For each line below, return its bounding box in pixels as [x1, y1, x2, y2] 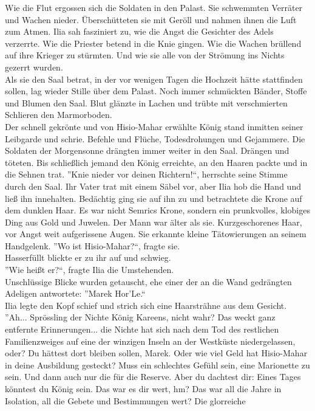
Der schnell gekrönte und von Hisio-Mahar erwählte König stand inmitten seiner [5, 120, 303, 133]
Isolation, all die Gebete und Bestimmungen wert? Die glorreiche [5, 394, 246, 407]
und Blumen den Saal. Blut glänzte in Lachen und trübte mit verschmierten [5, 96, 288, 109]
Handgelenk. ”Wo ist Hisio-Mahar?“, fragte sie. [5, 239, 180, 252]
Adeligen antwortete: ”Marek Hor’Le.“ [5, 287, 146, 300]
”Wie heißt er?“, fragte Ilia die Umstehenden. [5, 263, 174, 276]
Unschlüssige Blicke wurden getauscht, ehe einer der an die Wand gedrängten [5, 275, 292, 288]
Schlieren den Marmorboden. [5, 108, 112, 121]
